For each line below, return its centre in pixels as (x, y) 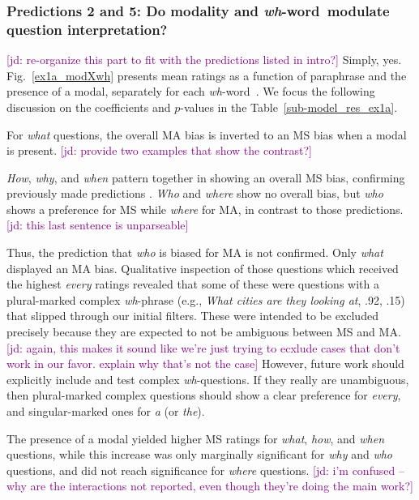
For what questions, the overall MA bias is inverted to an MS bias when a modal (207, 134)
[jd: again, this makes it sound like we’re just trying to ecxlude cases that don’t (203, 347)
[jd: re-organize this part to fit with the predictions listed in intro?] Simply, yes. (204, 60)
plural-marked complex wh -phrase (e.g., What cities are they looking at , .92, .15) (206, 299)
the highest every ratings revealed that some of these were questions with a (193, 284)
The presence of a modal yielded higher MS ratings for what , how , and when (196, 438)
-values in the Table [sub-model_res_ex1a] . (289, 107)
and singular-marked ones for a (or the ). (106, 411)
